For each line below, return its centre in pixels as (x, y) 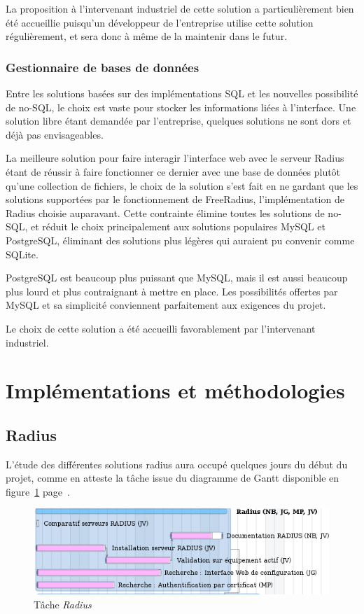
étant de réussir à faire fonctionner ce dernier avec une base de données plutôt (173, 171)
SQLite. (22, 254)
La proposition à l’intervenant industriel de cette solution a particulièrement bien (180, 8)
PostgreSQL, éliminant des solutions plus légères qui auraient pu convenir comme (180, 240)
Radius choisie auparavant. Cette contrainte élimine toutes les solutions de (165, 212)
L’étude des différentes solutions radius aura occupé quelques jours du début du (177, 464)
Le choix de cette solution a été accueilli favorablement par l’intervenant (161, 328)
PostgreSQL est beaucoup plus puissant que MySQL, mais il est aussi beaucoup (177, 278)
